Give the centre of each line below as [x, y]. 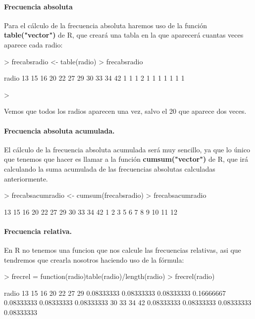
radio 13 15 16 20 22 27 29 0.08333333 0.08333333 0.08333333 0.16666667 [115, 293]
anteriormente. [26, 178]
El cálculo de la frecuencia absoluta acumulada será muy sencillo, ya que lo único [127, 149]
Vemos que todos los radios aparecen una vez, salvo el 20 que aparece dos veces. [125, 111]
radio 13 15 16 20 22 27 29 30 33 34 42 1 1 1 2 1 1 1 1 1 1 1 [94, 78]
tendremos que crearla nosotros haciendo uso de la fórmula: [94, 259]
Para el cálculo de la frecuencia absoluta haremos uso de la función [106, 25]
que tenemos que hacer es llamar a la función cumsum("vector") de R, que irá [126, 159]
